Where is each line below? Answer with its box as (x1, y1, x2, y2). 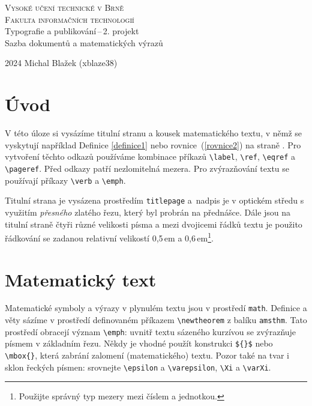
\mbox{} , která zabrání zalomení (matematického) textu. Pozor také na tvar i (5, 349, 289, 362)
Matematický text (5, 267, 157, 291)
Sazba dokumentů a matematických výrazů (5, 36, 163, 49)
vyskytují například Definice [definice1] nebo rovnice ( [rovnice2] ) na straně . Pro (5, 138, 301, 151)
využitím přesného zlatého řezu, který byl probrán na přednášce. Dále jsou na (5, 205, 291, 218)
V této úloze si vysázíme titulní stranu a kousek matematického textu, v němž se (5, 127, 302, 139)
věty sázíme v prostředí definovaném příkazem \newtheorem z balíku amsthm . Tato (5, 314, 307, 326)
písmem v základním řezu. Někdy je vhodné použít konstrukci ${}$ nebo (5, 337, 273, 350)
